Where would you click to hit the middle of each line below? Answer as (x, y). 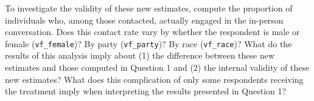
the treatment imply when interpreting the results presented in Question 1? (146, 91)
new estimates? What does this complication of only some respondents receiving (154, 79)
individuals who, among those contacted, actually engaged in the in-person (144, 20)
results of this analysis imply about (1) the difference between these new (140, 55)
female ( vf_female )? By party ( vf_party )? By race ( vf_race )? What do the (148, 43)
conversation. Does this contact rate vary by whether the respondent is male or (152, 32)
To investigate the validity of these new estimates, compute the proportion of (149, 8)
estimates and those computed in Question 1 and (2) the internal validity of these (157, 67)
